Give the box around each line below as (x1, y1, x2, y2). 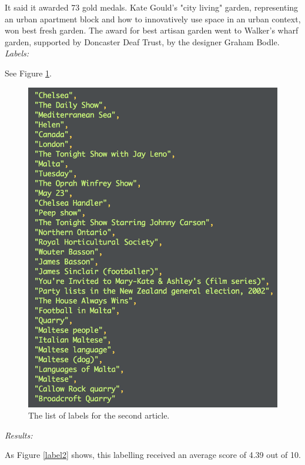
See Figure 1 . (5, 66, 52, 79)
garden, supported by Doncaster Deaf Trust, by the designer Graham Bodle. (5, 35, 280, 48)
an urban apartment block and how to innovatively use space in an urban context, (5, 12, 301, 25)
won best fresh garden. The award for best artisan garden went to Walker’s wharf (5, 24, 299, 36)
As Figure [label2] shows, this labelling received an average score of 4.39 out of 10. (5, 449, 301, 461)
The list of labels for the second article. (28, 409, 170, 421)
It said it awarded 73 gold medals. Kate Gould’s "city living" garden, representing (5, 1, 299, 13)
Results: (5, 429, 33, 441)
